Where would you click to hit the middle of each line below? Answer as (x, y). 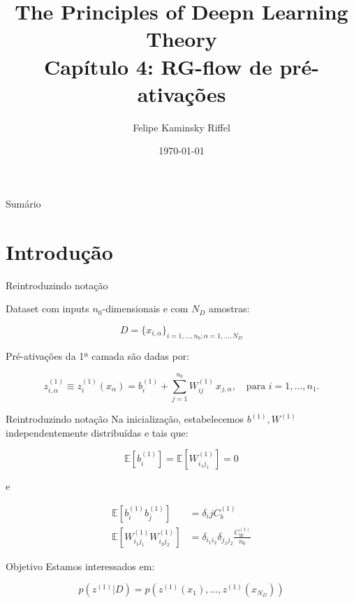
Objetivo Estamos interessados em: (80, 566)
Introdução (59, 251)
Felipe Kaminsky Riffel (182, 127)
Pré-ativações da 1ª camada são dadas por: (98, 355)
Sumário (23, 203)
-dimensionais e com (145, 308)
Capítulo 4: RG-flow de (158, 66)
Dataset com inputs (47, 308)
